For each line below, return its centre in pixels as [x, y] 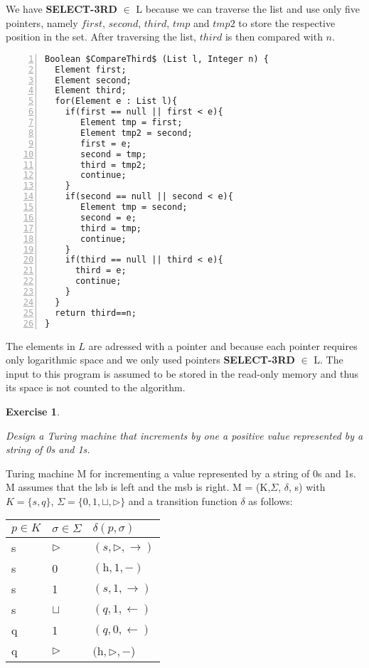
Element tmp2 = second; [137, 133]
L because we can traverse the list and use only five [248, 9]
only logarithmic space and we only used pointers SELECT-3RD [150, 360]
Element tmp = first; [132, 123]
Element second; [93, 80]
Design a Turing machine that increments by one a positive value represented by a [184, 435]
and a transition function [183, 500]
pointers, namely [42, 22]
